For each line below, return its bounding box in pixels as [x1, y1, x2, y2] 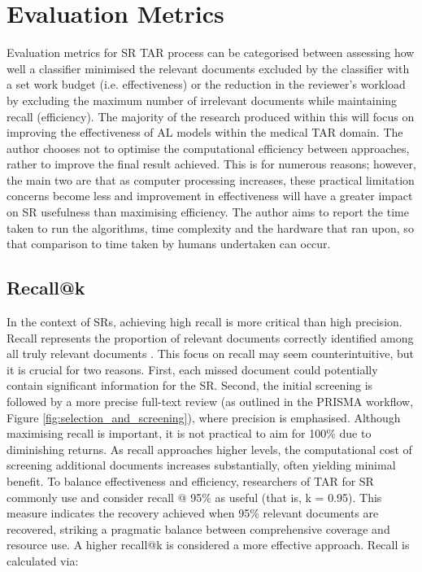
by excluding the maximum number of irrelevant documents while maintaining [7, 91, 398, 108]
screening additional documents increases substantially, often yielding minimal [7, 456, 396, 474]
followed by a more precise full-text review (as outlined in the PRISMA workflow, [7, 393, 414, 410]
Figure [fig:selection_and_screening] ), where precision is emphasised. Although [7, 408, 401, 426]
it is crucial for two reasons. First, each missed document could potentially [7, 360, 378, 378]
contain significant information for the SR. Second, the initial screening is [7, 377, 373, 394]
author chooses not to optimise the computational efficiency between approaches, [7, 139, 410, 156]
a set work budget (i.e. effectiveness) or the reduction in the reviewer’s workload [7, 76, 406, 93]
